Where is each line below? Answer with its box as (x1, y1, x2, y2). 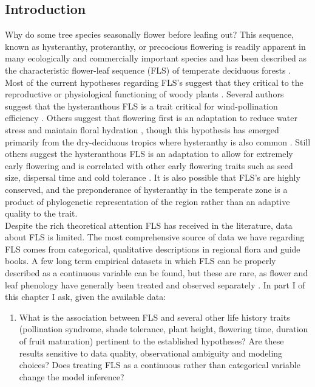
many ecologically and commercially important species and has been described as (5, 52, 307, 64)
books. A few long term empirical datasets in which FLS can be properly (5, 254, 276, 267)
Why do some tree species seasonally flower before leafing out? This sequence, (5, 28, 294, 41)
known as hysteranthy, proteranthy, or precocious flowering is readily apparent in (5, 40, 306, 52)
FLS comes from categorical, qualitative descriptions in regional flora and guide (5, 242, 300, 255)
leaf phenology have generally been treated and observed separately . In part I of (5, 278, 305, 291)
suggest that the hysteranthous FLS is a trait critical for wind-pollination (5, 99, 278, 112)
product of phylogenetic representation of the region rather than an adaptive (5, 195, 290, 207)
